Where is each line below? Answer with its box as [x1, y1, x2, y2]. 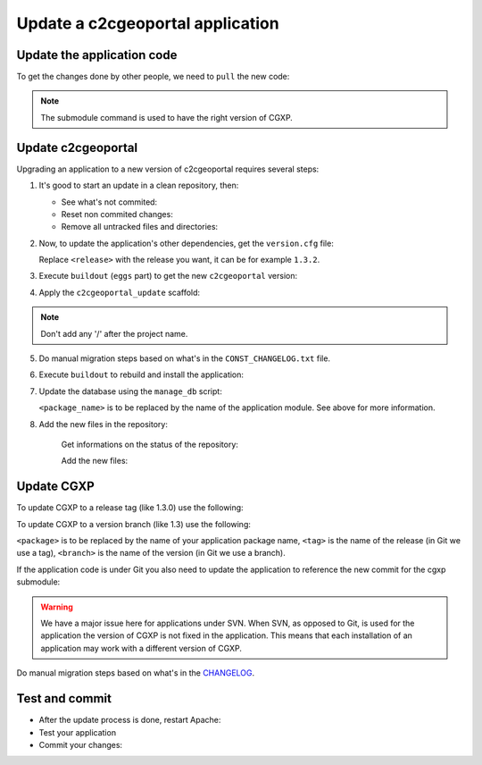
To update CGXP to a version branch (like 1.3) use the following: [16, 518, 252, 529]
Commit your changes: [38, 739, 123, 750]
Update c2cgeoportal [16, 139, 138, 156]
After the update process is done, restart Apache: [38, 715, 221, 726]
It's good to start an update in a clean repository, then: [38, 180, 239, 191]
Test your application [38, 727, 116, 737]
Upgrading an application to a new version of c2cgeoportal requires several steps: [16, 164, 320, 174]
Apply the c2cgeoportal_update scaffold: [38, 287, 201, 298]
